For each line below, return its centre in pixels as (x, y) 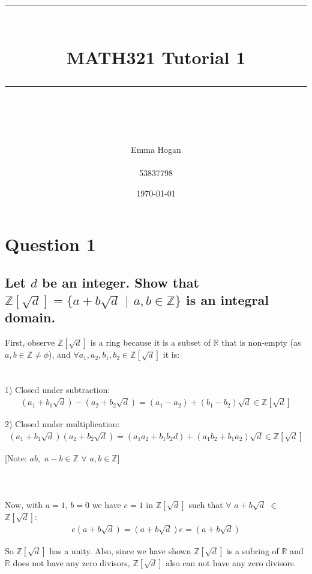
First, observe (30, 342)
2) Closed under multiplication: (62, 424)
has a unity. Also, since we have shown (120, 551)
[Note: (16, 457)
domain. (30, 317)
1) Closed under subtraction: (58, 390)
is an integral (227, 300)
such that (206, 505)
